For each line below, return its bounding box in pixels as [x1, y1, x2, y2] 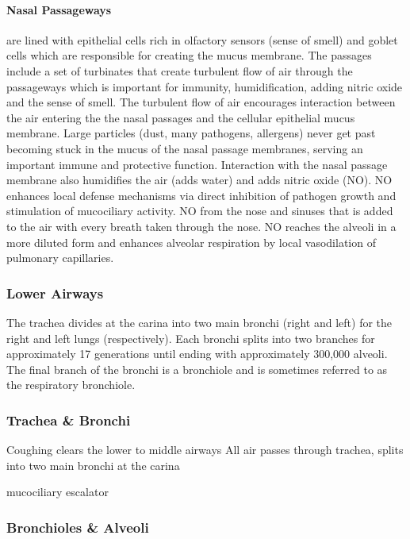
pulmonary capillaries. [6, 249, 114, 266]
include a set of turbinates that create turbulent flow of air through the [6, 62, 353, 79]
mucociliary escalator [6, 483, 109, 500]
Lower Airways [6, 283, 104, 302]
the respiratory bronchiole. [6, 376, 136, 393]
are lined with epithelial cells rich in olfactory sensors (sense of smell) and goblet [6, 31, 398, 48]
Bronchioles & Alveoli [6, 517, 149, 537]
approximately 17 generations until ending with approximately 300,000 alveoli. [6, 345, 388, 362]
